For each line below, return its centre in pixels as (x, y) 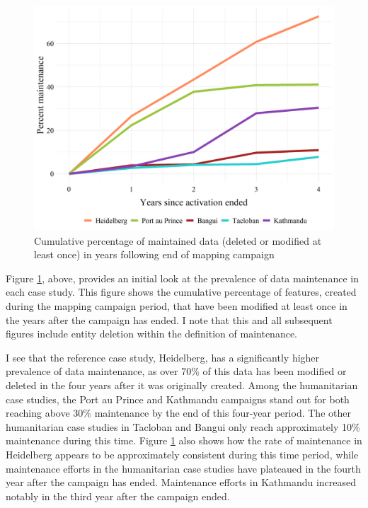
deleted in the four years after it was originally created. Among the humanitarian (182, 385)
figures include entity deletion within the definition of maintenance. (151, 334)
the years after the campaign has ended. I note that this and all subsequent (169, 319)
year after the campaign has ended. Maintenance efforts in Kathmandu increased (181, 482)
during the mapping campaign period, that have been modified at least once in (177, 305)
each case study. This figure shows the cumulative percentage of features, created (181, 292)
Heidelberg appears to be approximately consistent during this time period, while (182, 454)
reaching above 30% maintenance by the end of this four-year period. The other (178, 413)
